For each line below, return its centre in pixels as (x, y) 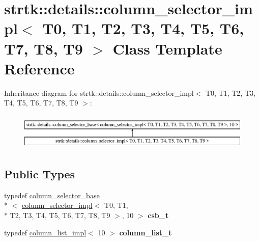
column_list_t (146, 232)
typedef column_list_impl (45, 232)
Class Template (167, 48)
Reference (39, 68)
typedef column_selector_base (52, 195)
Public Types (40, 174)
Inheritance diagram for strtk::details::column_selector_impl (99, 92)
